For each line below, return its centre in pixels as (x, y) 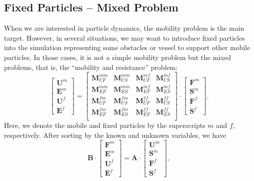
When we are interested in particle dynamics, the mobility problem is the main (124, 28)
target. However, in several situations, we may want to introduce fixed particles (125, 37)
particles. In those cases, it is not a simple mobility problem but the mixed (118, 57)
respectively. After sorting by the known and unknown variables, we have (115, 135)
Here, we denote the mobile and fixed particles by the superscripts (105, 125)
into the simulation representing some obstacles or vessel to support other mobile (127, 47)
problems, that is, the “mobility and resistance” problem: (91, 67)
